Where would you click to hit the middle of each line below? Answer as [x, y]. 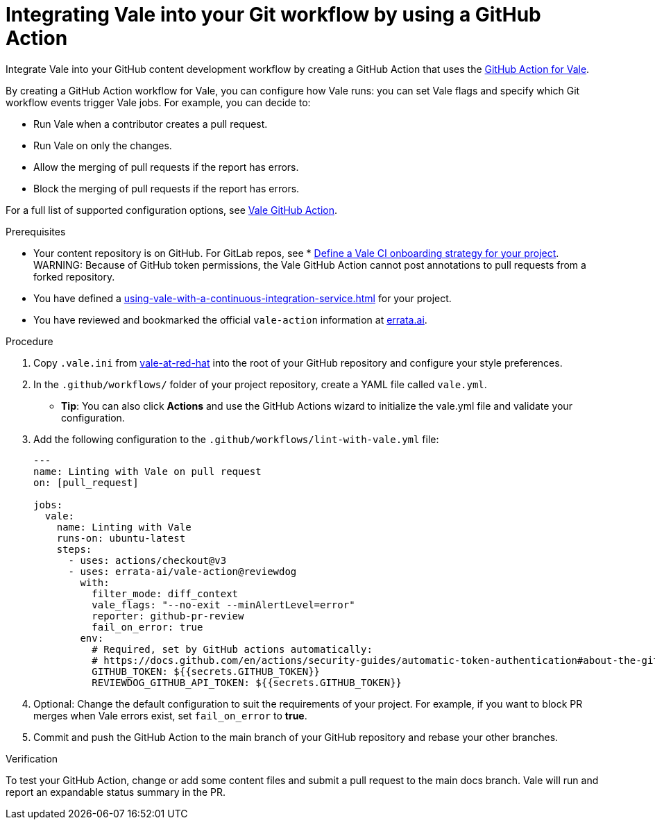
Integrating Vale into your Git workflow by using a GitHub [273, 15]
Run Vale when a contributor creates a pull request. [151, 124]
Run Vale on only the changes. [103, 145]
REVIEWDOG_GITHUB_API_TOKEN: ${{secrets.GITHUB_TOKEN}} [247, 682]
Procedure [29, 341]
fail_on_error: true [147, 627]
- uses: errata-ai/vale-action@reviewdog [182, 571]
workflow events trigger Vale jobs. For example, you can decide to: [158, 102]
